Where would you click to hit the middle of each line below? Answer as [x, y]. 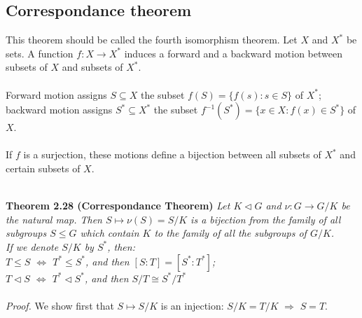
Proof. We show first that [60, 305]
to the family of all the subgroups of [230, 233]
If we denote [32, 246]
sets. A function [40, 53]
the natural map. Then [54, 219]
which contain [110, 233]
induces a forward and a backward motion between [233, 53]
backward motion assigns [59, 110]
